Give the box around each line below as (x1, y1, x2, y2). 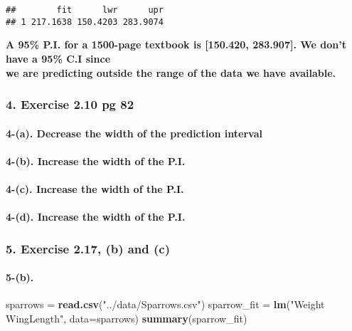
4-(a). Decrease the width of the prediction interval (6, 125, 262, 140)
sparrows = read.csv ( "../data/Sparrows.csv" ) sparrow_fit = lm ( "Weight (6, 297, 325, 312)
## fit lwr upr (6, 5, 164, 15)
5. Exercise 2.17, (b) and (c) (6, 239, 171, 257)
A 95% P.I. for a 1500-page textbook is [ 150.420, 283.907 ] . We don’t (6, 37, 346, 52)
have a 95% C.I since (6, 51, 111, 65)
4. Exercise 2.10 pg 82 (6, 95, 134, 113)
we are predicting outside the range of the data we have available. (6, 65, 336, 80)
